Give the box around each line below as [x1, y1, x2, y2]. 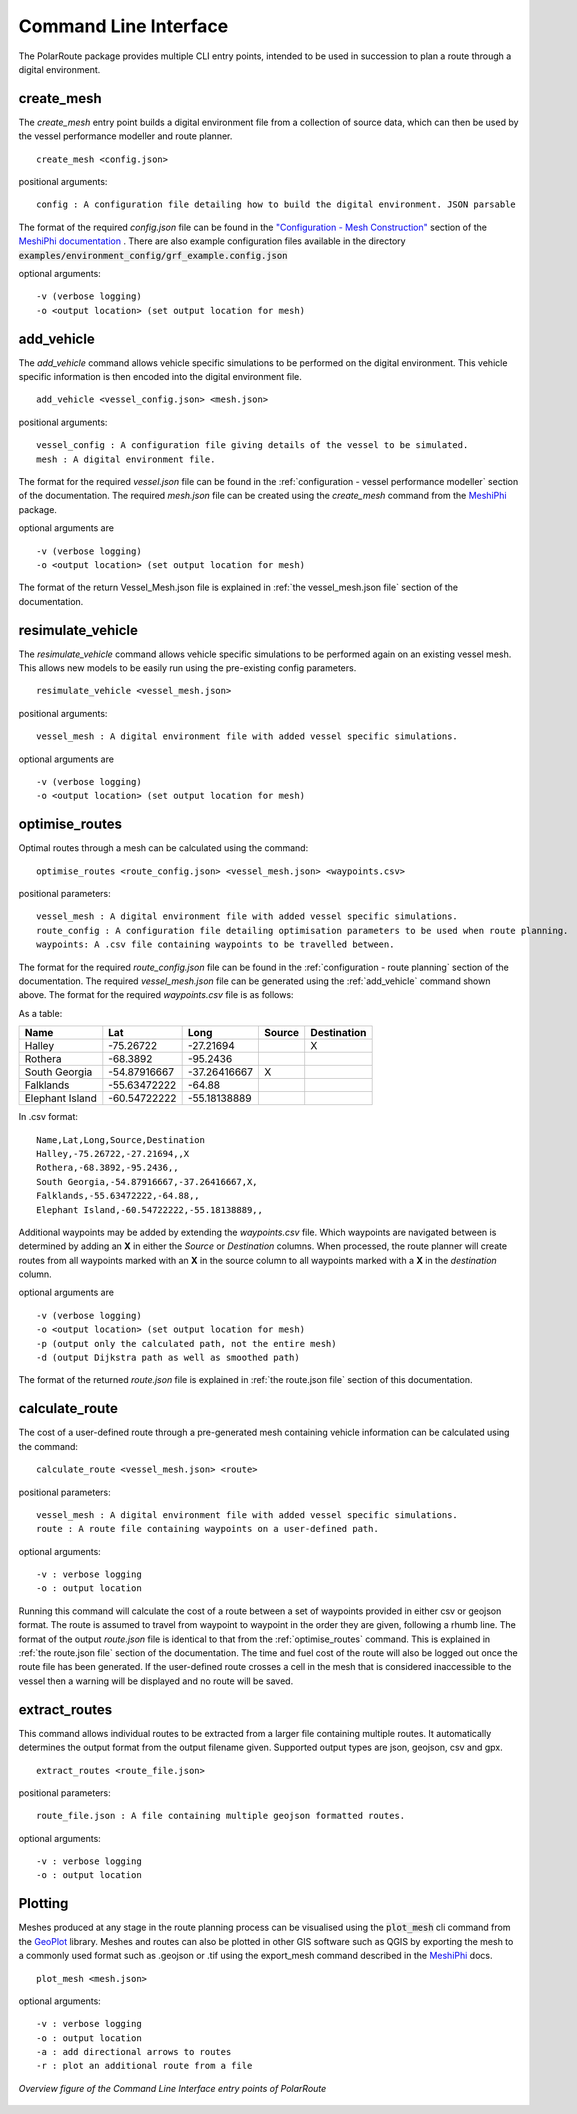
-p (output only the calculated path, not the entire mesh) [36, 1338, 337, 1349]
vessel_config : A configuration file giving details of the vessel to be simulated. [36, 440, 469, 451]
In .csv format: [18, 1111, 79, 1123]
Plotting [18, 1895, 69, 1912]
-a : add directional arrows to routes [36, 2046, 232, 2058]
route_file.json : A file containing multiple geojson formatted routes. [36, 1810, 406, 1822]
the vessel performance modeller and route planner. [18, 130, 233, 142]
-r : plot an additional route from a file [36, 2060, 253, 2072]
